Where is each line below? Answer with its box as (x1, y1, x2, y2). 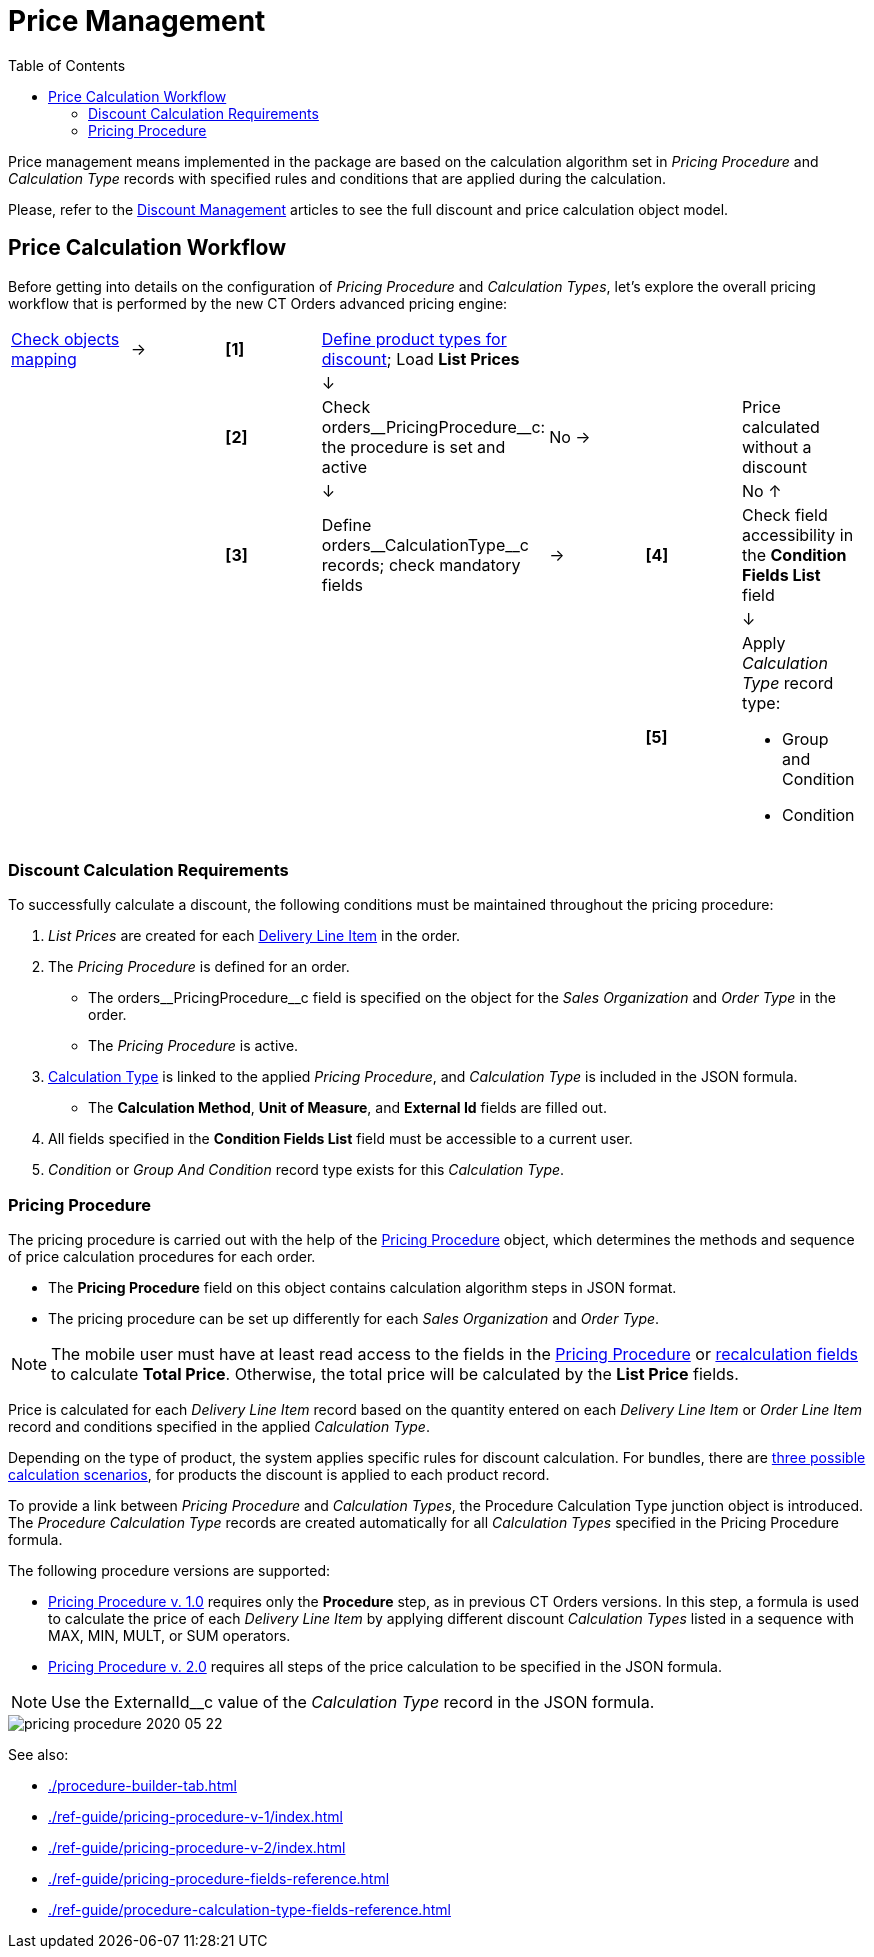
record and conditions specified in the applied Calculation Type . (8, 1418, 430, 1436)
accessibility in (741, 524, 854, 545)
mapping (11, 348, 77, 369)
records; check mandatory (321, 554, 521, 575)
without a (741, 436, 812, 457)
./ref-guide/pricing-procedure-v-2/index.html (48, 1839, 346, 1857)
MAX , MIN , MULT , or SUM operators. (48, 1627, 291, 1645)
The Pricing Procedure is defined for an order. (48, 958, 350, 976)
